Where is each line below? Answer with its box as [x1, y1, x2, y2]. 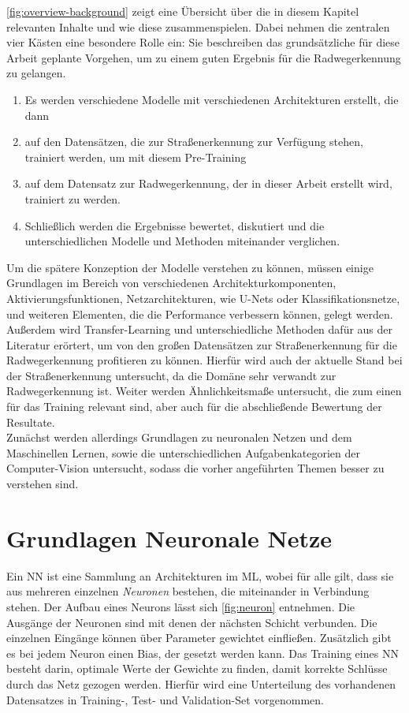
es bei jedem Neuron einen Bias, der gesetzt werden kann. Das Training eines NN [6, 644, 399, 661]
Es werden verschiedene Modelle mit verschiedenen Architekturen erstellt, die [24, 91, 399, 107]
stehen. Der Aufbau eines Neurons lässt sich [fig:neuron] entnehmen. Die [6, 598, 355, 614]
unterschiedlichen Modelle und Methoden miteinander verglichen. [24, 233, 340, 249]
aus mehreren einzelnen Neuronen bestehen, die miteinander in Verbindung [6, 583, 370, 599]
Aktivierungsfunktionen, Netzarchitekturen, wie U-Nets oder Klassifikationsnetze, [6, 289, 400, 306]
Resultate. [6, 413, 55, 430]
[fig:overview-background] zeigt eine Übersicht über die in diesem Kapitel [6, 3, 359, 19]
